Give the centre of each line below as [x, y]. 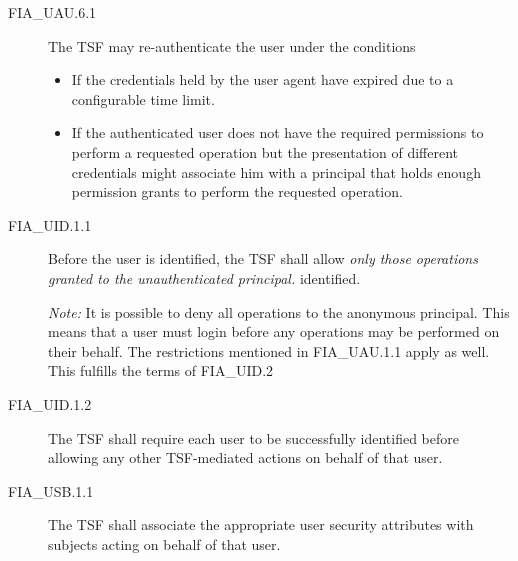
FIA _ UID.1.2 [50, 403]
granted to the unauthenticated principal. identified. [204, 277]
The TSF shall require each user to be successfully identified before [253, 437]
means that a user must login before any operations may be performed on [274, 331]
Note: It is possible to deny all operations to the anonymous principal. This [279, 311]
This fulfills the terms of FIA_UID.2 [161, 370]
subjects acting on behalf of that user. [164, 543]
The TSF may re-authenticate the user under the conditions [232, 45]
